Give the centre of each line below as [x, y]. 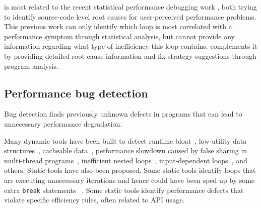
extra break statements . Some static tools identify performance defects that [124, 190]
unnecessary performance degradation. [63, 123]
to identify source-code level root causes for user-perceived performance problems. [130, 16]
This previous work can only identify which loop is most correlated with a [118, 26]
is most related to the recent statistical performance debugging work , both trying [130, 7]
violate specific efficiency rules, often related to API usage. [94, 200]
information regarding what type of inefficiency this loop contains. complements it [131, 46]
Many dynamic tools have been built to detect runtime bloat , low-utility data [125, 140]
